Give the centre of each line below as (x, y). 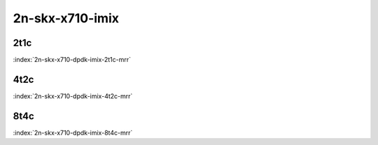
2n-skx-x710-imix (66, 18)
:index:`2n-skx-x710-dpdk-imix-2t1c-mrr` (72, 60)
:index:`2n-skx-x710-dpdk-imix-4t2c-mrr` (73, 96)
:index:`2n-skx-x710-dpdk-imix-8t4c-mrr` (73, 132)
